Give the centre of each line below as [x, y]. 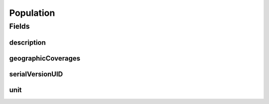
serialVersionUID [36, 74]
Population [32, 13]
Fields [19, 26]
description [27, 42]
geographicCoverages [45, 58]
